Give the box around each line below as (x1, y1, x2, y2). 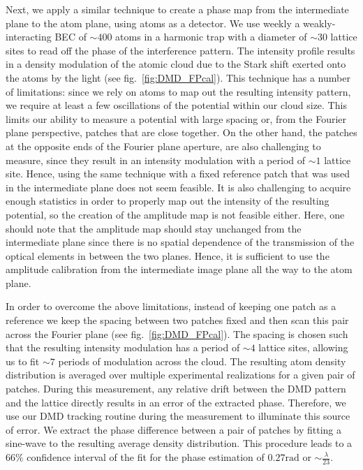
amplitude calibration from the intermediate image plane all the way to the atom (6, 262, 353, 277)
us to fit (6, 353, 40, 368)
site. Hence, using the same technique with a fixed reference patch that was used (6, 166, 350, 181)
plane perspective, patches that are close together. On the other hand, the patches (6, 125, 357, 140)
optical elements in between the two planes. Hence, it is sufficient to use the (6, 248, 329, 263)
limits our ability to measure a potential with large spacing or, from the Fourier (6, 111, 346, 126)
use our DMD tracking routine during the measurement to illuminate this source (6, 409, 350, 423)
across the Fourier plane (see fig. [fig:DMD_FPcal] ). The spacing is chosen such (6, 326, 348, 341)
